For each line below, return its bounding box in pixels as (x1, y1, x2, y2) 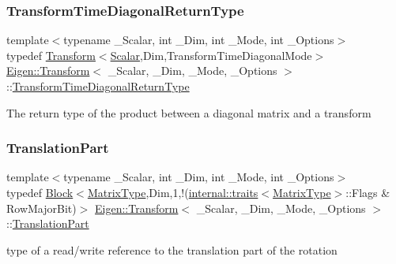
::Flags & (345, 184, 390, 200)
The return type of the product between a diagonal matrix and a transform (6, 104, 371, 121)
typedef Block (6, 184, 74, 200)
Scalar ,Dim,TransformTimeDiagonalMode (110, 46, 312, 63)
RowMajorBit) (6, 199, 77, 216)
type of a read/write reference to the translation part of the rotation (6, 241, 338, 258)
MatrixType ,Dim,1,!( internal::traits (87, 184, 258, 200)
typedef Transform (6, 46, 96, 63)
